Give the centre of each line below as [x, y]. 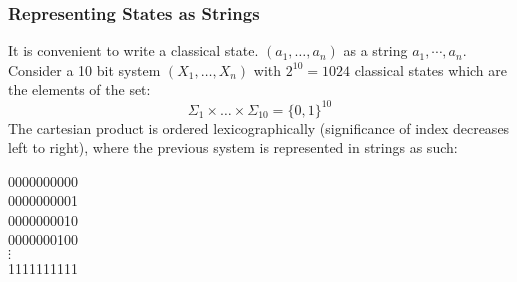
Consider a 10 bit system [84, 69]
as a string [375, 50]
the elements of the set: [79, 89]
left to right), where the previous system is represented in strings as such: [233, 147]
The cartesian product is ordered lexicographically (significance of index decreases [259, 127]
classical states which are [430, 69]
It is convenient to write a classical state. [133, 50]
